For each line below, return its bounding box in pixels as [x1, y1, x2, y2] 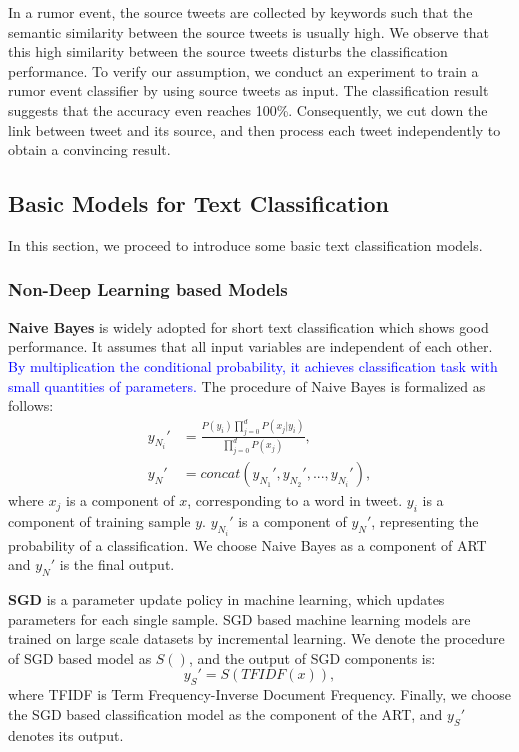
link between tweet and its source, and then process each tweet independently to [8, 119, 501, 140]
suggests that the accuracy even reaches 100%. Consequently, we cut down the [8, 99, 488, 120]
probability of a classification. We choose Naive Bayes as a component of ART [8, 534, 487, 555]
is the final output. [59, 554, 175, 575]
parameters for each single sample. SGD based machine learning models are [8, 608, 471, 629]
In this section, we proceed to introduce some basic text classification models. [8, 234, 483, 255]
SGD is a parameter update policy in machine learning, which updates [8, 589, 445, 610]
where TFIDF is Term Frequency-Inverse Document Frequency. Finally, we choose [8, 684, 512, 705]
